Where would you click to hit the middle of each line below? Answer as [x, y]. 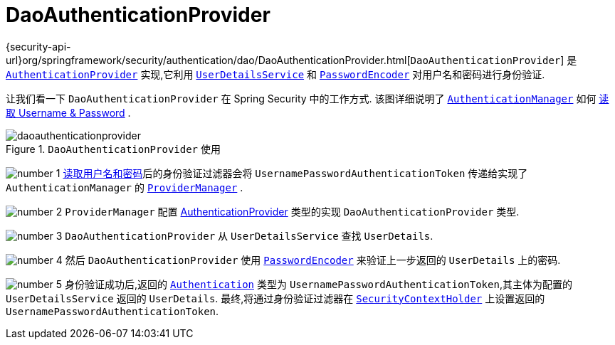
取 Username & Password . [68, 112]
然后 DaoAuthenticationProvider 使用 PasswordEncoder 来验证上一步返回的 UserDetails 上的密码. [313, 260]
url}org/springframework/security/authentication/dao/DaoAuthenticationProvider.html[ [208, 60]
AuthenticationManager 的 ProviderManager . [125, 187]
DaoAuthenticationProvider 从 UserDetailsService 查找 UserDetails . [249, 235]
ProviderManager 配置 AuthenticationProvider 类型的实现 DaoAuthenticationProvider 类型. [292, 211]
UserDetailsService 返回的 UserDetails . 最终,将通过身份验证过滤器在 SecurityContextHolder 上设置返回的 [275, 298]
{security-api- [38, 46]
